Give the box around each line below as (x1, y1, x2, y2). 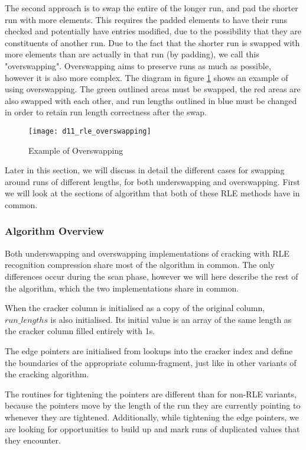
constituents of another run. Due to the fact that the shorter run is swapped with (5, 36, 300, 48)
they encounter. (5, 434, 61, 446)
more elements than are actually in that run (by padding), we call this (5, 48, 259, 60)
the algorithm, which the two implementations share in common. (5, 281, 239, 294)
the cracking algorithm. (5, 368, 89, 380)
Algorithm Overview (5, 224, 105, 238)
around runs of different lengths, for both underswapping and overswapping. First (5, 175, 300, 187)
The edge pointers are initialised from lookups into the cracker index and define (5, 344, 293, 357)
